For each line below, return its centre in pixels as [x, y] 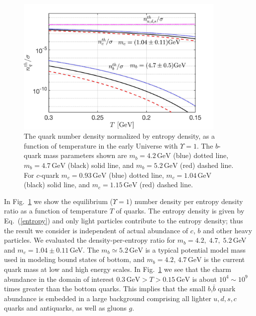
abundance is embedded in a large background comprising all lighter [108, 298]
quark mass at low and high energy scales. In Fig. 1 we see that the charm [118, 269]
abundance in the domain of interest [59, 279]
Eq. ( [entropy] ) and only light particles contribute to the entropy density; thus [124, 220]
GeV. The [84, 249]
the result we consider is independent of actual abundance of [96, 230]
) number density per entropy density [186, 201]
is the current [224, 259]
